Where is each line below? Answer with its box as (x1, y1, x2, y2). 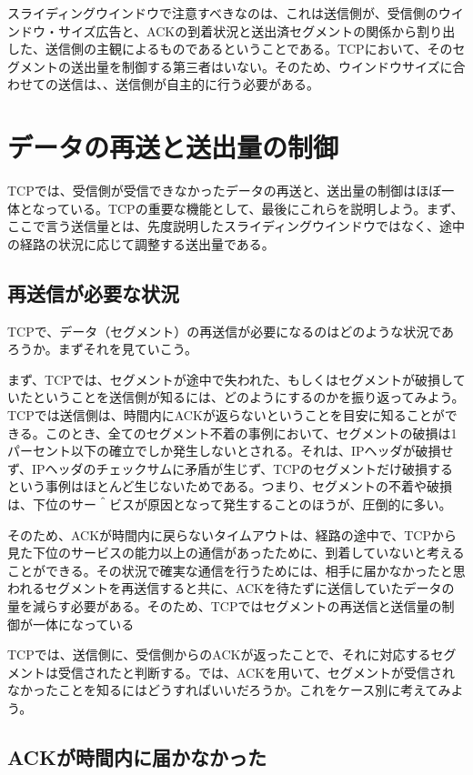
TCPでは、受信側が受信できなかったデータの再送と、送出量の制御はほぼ (7, 181, 442, 200)
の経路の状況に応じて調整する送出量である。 (7, 234, 275, 253)
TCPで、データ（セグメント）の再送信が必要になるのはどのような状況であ (7, 321, 455, 340)
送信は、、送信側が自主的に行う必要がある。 (57, 75, 319, 94)
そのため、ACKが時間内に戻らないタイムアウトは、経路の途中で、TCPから (7, 525, 458, 544)
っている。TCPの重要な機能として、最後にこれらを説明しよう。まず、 (45, 198, 464, 217)
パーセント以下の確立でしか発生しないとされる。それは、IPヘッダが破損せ (7, 441, 454, 460)
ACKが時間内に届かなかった (7, 742, 267, 770)
